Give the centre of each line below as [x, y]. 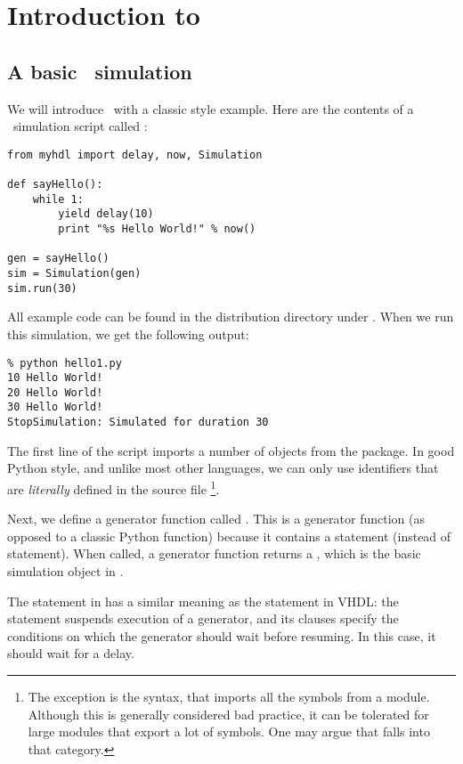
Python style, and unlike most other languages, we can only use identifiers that [223, 468]
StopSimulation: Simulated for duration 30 [138, 423]
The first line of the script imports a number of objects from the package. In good [231, 450]
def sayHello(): [55, 185]
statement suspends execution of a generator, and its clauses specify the [203, 618]
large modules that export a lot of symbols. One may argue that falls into [229, 731]
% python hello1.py [65, 363]
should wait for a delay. [71, 653]
